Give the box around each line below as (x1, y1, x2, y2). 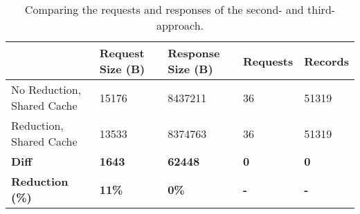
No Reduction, (11, 81, 82, 97)
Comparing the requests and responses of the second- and (24, 1, 304, 17)
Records (304, 52, 349, 69)
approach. (156, 17, 204, 33)
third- (307, 1, 336, 17)
